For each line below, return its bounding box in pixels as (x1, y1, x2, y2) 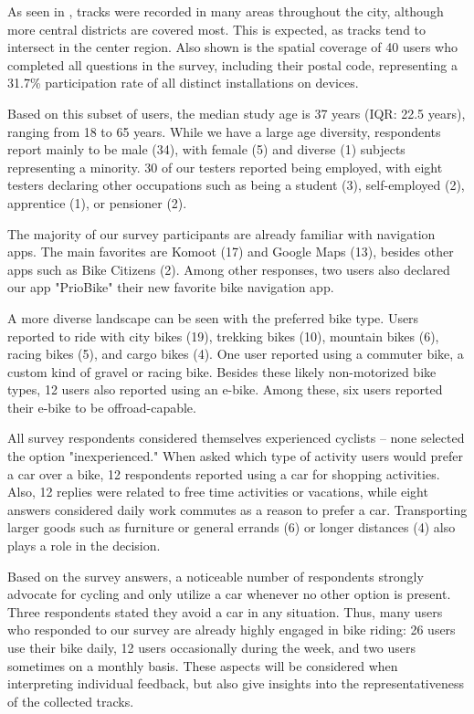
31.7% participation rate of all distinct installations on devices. (7, 73, 359, 92)
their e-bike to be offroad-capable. (7, 397, 196, 416)
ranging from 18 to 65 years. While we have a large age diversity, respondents (7, 121, 441, 141)
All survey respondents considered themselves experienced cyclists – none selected (7, 428, 465, 447)
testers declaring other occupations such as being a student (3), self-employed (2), (7, 175, 465, 194)
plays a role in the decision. (7, 536, 161, 555)
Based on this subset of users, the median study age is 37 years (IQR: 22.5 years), (7, 103, 466, 122)
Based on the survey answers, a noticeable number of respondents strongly (7, 566, 424, 585)
